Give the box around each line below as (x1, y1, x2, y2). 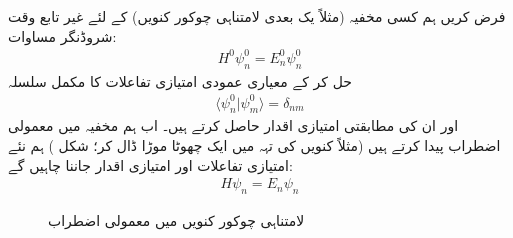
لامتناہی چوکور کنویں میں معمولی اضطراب (48, 210, 305, 231)
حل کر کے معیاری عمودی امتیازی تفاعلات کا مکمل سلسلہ (8, 70, 352, 91)
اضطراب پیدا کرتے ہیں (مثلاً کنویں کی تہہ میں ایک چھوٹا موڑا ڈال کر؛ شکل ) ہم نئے (8, 135, 501, 156)
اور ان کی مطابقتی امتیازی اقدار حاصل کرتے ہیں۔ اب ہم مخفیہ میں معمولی (8, 115, 459, 136)
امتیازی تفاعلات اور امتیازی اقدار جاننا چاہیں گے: (8, 154, 293, 175)
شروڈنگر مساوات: (8, 25, 117, 46)
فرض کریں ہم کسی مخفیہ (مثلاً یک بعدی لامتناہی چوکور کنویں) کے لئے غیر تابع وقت (8, 6, 506, 26)
